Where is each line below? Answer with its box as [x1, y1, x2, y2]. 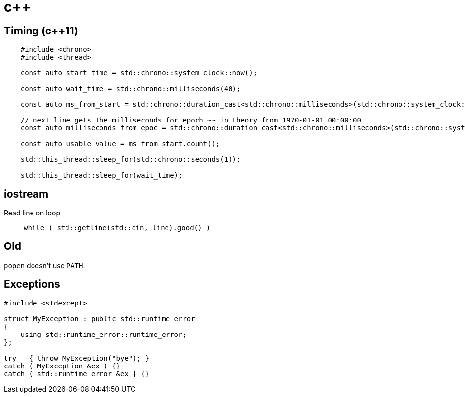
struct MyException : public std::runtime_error [4, 314, 195, 323]
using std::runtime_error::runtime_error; [20, 330, 187, 338]
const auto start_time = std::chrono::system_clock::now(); [20, 69, 258, 77]
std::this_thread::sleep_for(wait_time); [20, 171, 183, 180]
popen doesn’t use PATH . [4, 261, 85, 270]
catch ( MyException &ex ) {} [4, 362, 121, 370]
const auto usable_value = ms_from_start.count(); [20, 140, 220, 148]
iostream [4, 187, 49, 200]
